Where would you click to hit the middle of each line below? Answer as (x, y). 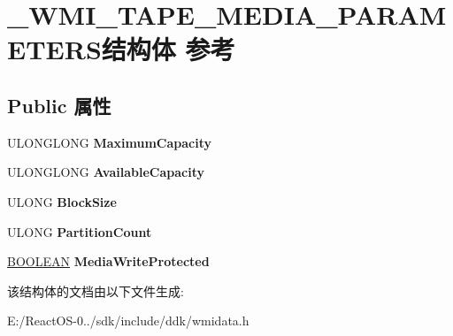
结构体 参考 (168, 49)
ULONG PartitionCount (80, 231)
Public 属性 (59, 105)
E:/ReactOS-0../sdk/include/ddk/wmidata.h (128, 321)
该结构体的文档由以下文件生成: (96, 290)
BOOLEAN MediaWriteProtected (108, 261)
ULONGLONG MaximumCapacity (109, 142)
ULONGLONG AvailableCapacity (106, 172)
